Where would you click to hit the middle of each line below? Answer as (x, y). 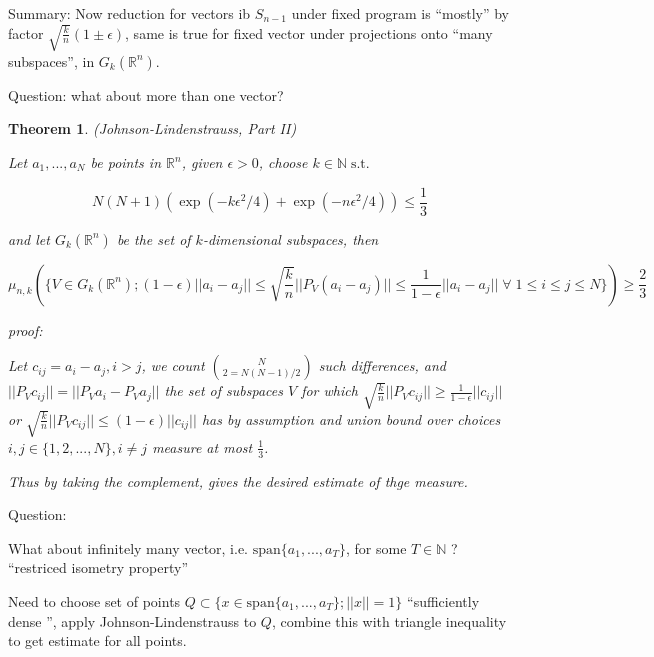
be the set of (153, 238)
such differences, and (382, 365)
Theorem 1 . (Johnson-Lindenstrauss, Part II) (152, 128)
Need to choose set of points (94, 600)
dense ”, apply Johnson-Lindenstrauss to (132, 620)
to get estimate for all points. (97, 640)
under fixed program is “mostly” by (400, 13)
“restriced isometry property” (98, 567)
